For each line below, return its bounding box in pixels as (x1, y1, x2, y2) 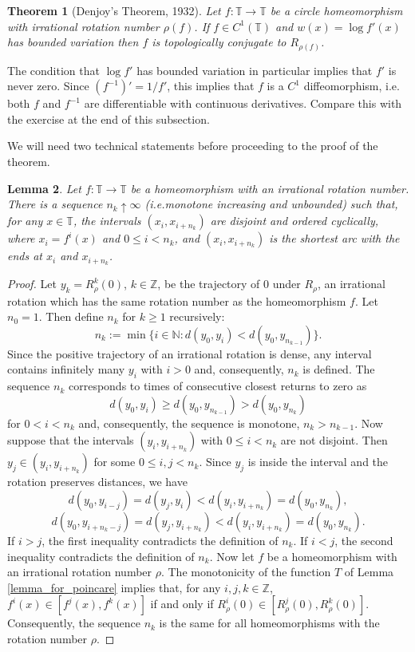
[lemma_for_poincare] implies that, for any (7, 579, 221, 595)
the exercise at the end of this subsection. (7, 110, 210, 127)
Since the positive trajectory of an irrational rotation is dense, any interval (7, 345, 372, 362)
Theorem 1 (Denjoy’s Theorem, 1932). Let (7, 2, 221, 18)
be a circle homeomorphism (270, 2, 403, 18)
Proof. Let (7, 275, 57, 292)
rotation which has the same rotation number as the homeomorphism (7, 292, 346, 309)
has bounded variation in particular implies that (136, 61, 373, 78)
